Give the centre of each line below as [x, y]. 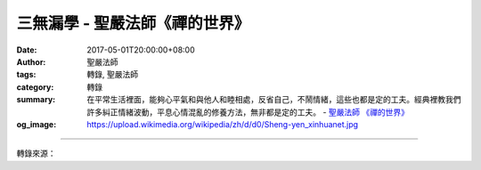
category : [35, 87]
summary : [36, 100]
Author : [31, 61]
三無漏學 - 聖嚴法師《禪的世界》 [133, 23]
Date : [27, 50]
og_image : [37, 124]
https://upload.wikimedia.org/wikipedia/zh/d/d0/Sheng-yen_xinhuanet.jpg [223, 124]
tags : [26, 75]
